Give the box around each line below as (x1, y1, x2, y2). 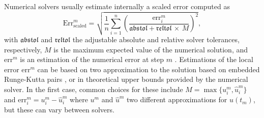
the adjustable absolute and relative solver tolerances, (72, 34, 240, 45)
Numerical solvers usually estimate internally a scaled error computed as (4, 1, 230, 11)
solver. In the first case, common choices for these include (4, 84, 183, 95)
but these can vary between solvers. (4, 104, 114, 115)
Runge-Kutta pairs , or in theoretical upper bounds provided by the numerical (4, 74, 248, 84)
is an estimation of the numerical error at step (20, 54, 164, 65)
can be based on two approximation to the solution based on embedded (37, 64, 260, 74)
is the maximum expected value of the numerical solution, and (53, 44, 248, 54)
